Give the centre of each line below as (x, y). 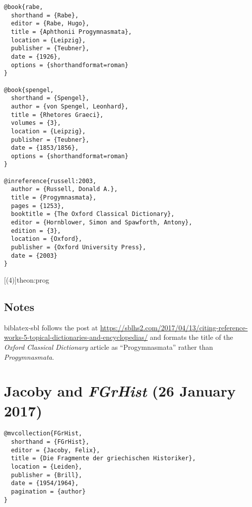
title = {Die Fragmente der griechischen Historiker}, (103, 458)
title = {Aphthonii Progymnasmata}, (71, 32)
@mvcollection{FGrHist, (43, 434)
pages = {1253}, (38, 206)
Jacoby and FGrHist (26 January (120, 391)
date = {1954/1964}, (45, 483)
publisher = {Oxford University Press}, (79, 248)
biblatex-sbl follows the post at (51, 327)
